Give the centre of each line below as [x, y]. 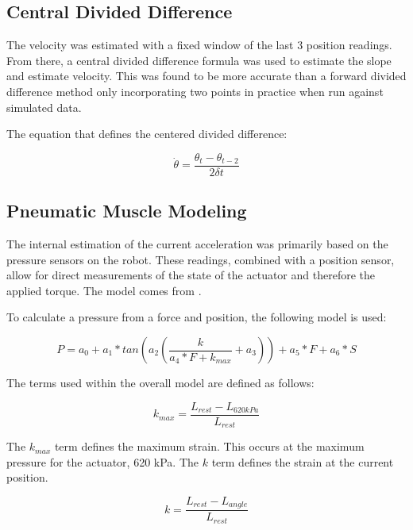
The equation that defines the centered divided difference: [147, 134]
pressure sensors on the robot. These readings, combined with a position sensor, [201, 259]
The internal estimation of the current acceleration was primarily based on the [197, 244]
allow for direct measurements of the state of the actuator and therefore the [191, 275]
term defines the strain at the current [303, 461]
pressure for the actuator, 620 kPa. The [103, 461]
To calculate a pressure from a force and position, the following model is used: [197, 317]
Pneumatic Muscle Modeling [127, 211]
